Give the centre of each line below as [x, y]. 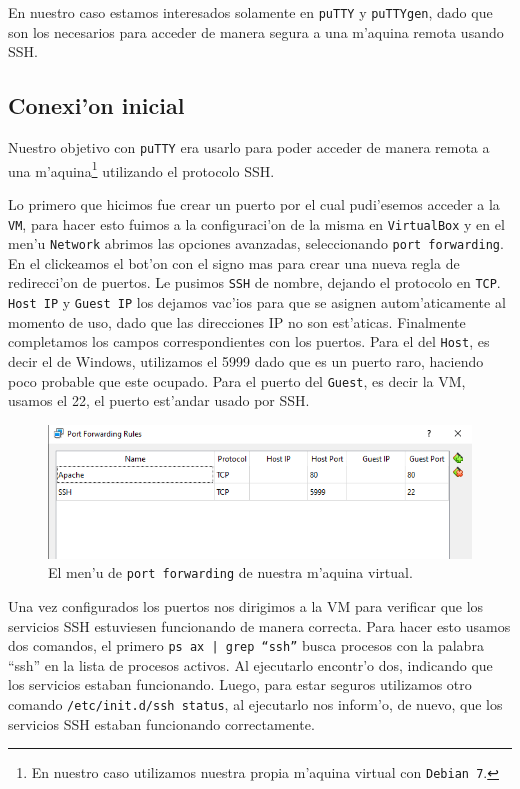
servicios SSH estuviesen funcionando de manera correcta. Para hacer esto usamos [259, 625]
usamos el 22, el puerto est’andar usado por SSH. [159, 400]
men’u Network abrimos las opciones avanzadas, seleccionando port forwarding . [256, 243]
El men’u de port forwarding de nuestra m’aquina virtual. [230, 572]
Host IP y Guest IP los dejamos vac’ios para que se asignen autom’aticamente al [257, 302]
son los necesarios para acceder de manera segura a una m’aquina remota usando [256, 31]
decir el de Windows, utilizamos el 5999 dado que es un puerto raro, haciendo [246, 361]
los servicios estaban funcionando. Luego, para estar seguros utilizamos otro [240, 684]
